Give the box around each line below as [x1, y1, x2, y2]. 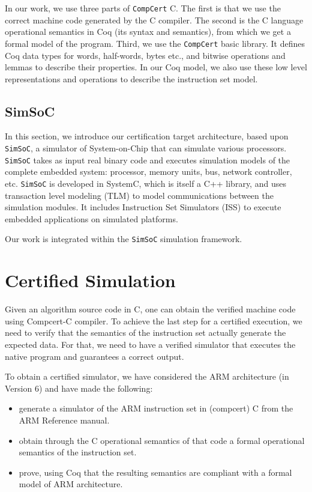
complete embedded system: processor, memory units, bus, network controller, [5, 165, 292, 178]
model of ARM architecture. [19, 478, 123, 490]
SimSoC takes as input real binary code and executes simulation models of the [5, 153, 290, 166]
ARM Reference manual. [19, 413, 110, 426]
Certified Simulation [5, 268, 176, 293]
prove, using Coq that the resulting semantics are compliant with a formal [19, 466, 292, 478]
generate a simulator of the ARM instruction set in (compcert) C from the [19, 402, 293, 415]
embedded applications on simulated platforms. [5, 212, 178, 225]
